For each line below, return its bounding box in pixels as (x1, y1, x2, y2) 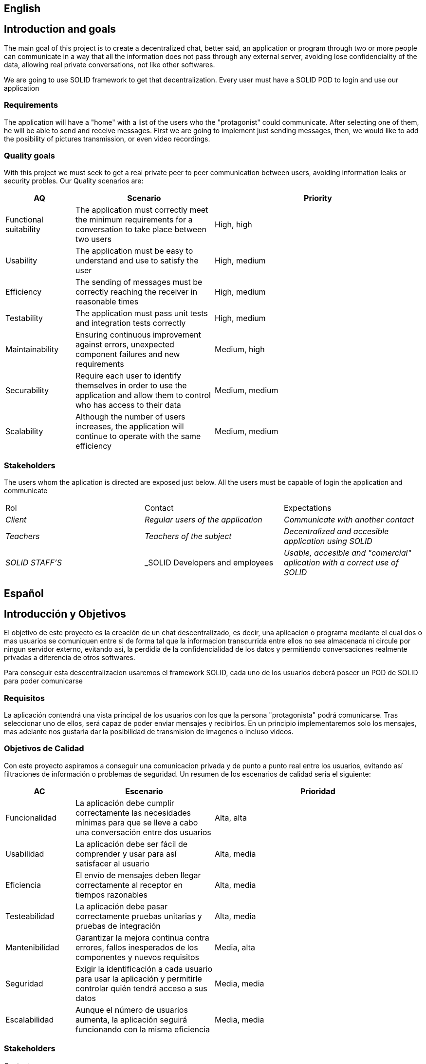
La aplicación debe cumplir (75, 798, 174, 808)
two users (75, 234, 112, 244)
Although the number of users (75, 412, 185, 422)
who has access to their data (75, 400, 181, 410)
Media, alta (214, 942, 255, 952)
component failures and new (75, 349, 180, 360)
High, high (214, 220, 252, 230)
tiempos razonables (75, 889, 148, 900)
